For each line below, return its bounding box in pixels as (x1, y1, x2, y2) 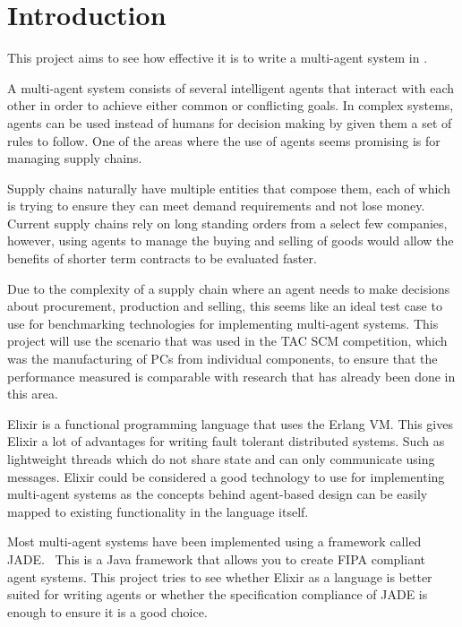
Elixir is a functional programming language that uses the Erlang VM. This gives (7, 414, 453, 433)
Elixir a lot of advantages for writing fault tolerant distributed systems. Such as (7, 432, 445, 451)
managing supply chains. (7, 149, 142, 167)
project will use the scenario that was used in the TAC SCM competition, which (7, 331, 448, 350)
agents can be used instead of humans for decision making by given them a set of (7, 113, 452, 132)
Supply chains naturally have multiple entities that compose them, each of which (7, 178, 450, 197)
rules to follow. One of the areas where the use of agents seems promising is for (7, 131, 441, 150)
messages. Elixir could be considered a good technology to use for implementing (7, 467, 445, 485)
